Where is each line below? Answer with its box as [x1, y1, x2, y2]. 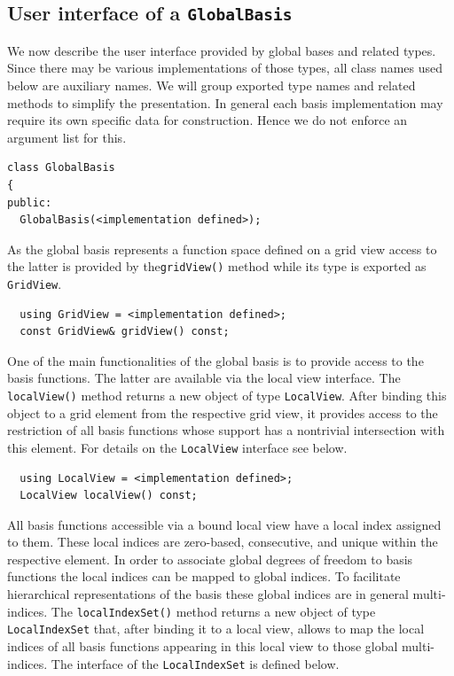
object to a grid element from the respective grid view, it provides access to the [7, 403, 438, 422]
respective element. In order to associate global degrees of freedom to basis [7, 549, 413, 568]
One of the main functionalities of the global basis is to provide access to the [7, 351, 424, 369]
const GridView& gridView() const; [20, 325, 230, 338]
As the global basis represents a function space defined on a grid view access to [7, 239, 437, 258]
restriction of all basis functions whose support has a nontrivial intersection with [7, 421, 445, 439]
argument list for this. [7, 128, 127, 146]
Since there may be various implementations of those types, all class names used [7, 58, 443, 77]
